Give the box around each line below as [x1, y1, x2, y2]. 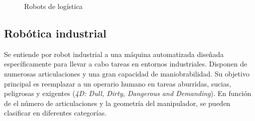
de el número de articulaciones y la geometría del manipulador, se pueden [4, 97, 230, 108]
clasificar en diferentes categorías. [4, 107, 107, 118]
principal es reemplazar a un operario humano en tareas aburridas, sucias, [4, 78, 231, 88]
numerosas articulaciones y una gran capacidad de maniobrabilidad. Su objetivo [4, 68, 249, 78]
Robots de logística [24, 1, 83, 11]
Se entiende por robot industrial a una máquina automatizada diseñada [4, 48, 224, 59]
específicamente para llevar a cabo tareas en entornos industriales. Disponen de [4, 58, 247, 69]
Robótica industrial [4, 25, 106, 40]
